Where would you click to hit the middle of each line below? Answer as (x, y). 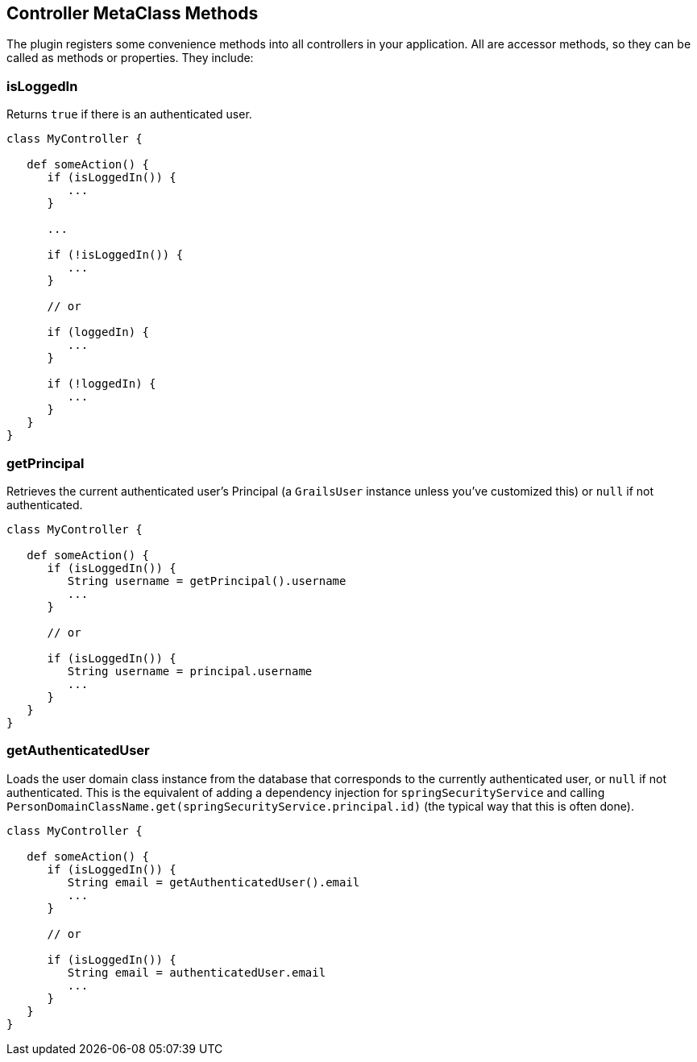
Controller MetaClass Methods (133, 13)
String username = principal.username (190, 671)
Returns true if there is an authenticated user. (129, 114)
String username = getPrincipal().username (207, 581)
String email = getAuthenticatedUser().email (214, 882)
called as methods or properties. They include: (130, 58)
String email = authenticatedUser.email (197, 972)
